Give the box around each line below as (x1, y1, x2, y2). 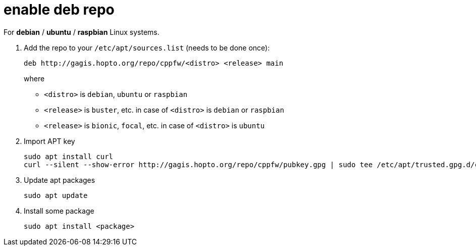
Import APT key (24, 136, 75, 145)
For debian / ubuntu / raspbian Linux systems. (4, 27, 160, 36)
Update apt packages (24, 175, 95, 184)
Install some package (24, 206, 94, 215)
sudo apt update (24, 191, 88, 199)
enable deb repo (4, 1, 115, 18)
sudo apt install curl (24, 152, 114, 161)
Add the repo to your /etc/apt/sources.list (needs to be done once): (24, 43, 270, 52)
